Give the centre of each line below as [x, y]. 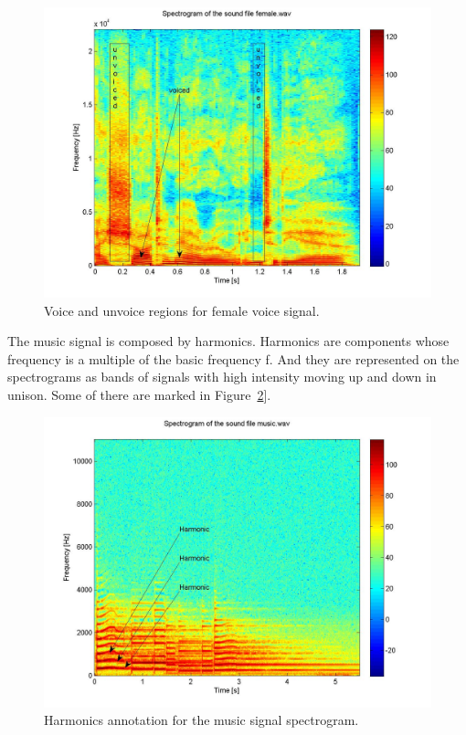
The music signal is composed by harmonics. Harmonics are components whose [228, 341]
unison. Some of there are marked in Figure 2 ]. [139, 394]
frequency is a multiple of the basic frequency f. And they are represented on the [233, 358]
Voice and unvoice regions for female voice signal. [182, 310]
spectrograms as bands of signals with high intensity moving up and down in [222, 377]
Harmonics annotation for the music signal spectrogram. [201, 720]
